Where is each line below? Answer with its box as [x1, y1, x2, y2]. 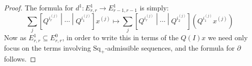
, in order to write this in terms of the [62, 32, 178, 43]
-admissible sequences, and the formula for [104, 42, 235, 53]
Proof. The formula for [4, 2, 73, 12]
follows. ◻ [4, 54, 36, 64]
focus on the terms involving [4, 42, 91, 53]
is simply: [139, 2, 169, 12]
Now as [4, 32, 26, 43]
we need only [207, 32, 248, 43]
